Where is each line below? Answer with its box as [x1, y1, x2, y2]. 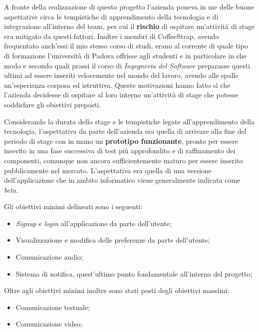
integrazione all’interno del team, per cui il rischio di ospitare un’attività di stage [4, 21, 255, 31]
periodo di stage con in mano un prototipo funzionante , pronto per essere [4, 135, 239, 146]
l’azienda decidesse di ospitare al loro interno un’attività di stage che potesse [4, 89, 239, 100]
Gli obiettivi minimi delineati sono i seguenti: [4, 201, 143, 212]
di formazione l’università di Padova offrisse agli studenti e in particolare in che [4, 50, 247, 60]
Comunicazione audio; [15, 252, 83, 262]
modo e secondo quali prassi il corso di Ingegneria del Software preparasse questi [4, 60, 251, 70]
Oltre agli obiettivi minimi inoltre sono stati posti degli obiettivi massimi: [4, 285, 230, 296]
